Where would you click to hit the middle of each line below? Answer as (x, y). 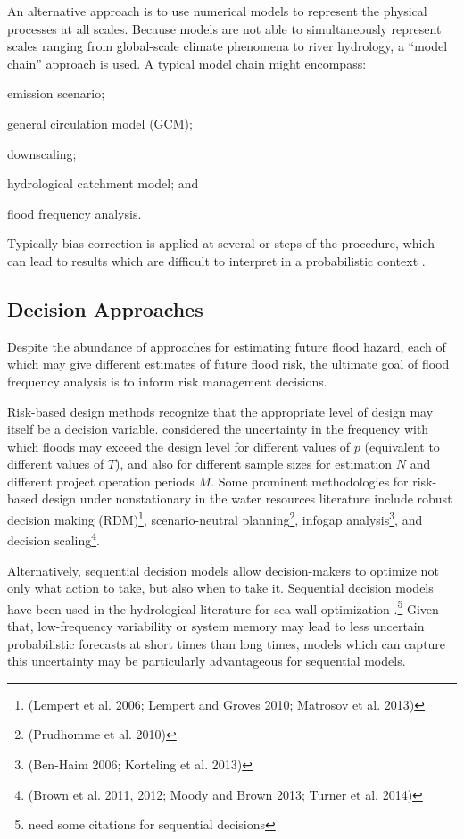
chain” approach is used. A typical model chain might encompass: (187, 63)
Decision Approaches (105, 308)
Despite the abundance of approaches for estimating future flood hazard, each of (227, 346)
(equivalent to (402, 446)
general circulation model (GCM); (100, 123)
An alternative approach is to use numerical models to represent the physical (217, 11)
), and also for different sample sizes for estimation (254, 464)
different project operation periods (101, 481)
